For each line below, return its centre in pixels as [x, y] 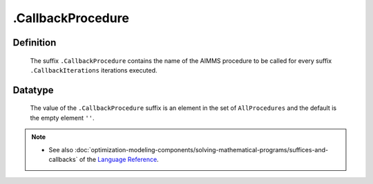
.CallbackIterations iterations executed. [94, 70]
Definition [35, 43]
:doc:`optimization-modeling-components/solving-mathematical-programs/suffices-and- [202, 149]
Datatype [33, 90]
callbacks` [63, 159]
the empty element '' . [62, 118]
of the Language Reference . [119, 159]
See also [61, 149]
